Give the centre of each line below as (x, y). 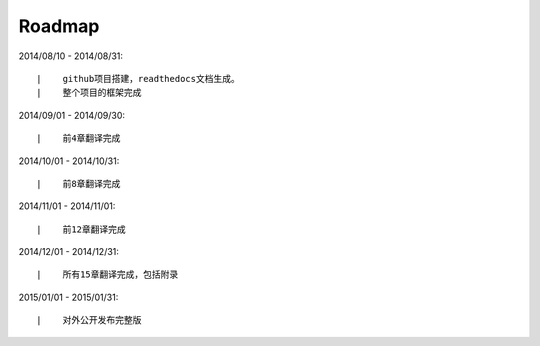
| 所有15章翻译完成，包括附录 (107, 274)
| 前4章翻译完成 (78, 138)
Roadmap (59, 26)
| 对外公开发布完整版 (89, 320)
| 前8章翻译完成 (78, 183)
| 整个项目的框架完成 (89, 93)
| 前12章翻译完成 (81, 229)
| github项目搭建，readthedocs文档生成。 (138, 78)
